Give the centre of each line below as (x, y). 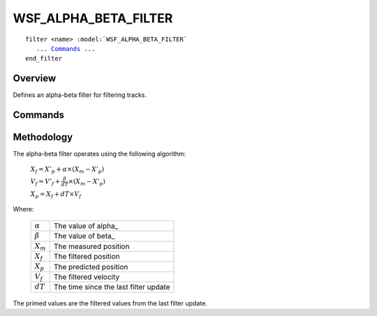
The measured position (91, 246)
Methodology (43, 137)
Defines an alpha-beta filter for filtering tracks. (80, 95)
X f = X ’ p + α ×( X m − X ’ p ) (67, 170)
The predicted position (91, 266)
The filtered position (87, 257)
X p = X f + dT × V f (56, 195)
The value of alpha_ (86, 226)
